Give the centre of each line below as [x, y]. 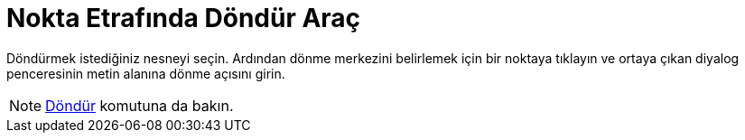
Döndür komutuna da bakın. [140, 105]
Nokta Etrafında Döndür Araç [184, 18]
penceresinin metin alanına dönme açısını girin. [146, 73]
